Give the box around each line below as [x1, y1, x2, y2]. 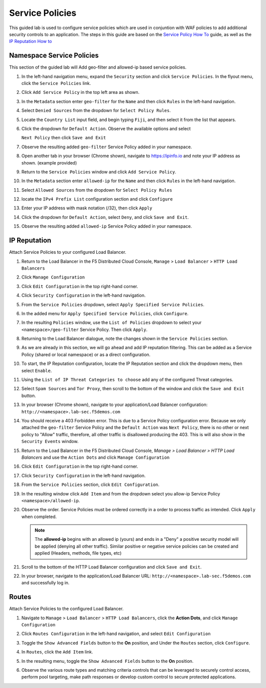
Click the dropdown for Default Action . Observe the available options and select [21, 125, 191, 131]
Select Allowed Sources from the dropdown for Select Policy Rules [21, 187, 172, 193]
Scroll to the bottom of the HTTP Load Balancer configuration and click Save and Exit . [21, 564, 202, 570]
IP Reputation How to [9, 39, 52, 44]
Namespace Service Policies [9, 51, 99, 60]
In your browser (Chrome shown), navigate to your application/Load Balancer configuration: [21, 402, 208, 407]
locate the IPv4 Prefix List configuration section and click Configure [21, 196, 173, 202]
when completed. [21, 514, 57, 520]
